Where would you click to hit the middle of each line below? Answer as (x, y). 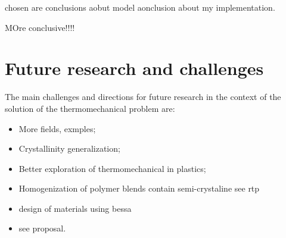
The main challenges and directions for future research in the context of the (143, 97)
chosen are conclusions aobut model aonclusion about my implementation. (140, 7)
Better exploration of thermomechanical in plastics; (112, 168)
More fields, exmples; (57, 128)
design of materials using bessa (75, 208)
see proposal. (42, 228)
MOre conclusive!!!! (40, 27)
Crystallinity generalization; (69, 148)
